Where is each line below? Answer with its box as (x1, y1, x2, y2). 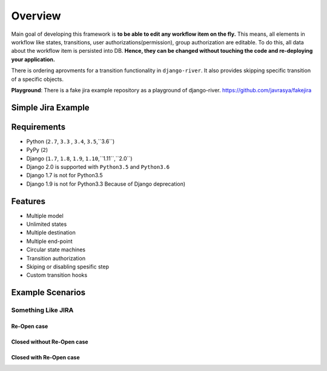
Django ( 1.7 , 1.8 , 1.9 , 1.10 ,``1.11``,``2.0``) (26, 155, 133, 162)
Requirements (11, 121, 66, 132)
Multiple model (26, 212, 64, 219)
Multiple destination (26, 229, 76, 236)
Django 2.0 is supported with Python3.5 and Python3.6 (26, 163, 170, 170)
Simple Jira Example (11, 102, 90, 112)
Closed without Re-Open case (11, 338, 88, 345)
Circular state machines (26, 246, 86, 253)
